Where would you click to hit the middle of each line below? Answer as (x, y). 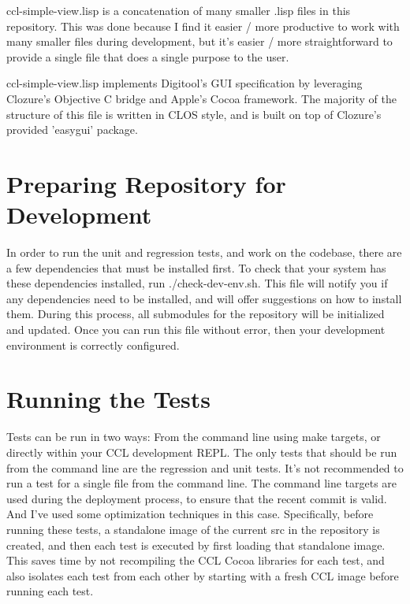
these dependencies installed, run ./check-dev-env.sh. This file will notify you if (197, 283)
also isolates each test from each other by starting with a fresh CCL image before (203, 575)
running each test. (50, 591)
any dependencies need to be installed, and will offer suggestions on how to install (204, 298)
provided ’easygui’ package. (72, 130)
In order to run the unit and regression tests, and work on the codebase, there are (204, 252)
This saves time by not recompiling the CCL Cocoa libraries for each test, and (196, 560)
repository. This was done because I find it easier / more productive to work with (203, 26)
